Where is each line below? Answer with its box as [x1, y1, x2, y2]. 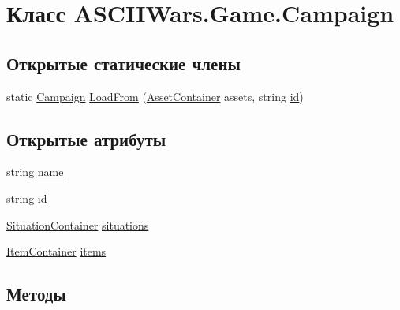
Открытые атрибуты [6, 126, 166, 151]
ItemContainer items [6, 243, 107, 260]
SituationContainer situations [6, 216, 149, 233]
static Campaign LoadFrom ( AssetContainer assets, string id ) [6, 88, 304, 104]
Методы [6, 282, 66, 306]
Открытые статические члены [6, 50, 241, 75]
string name [6, 163, 64, 180]
